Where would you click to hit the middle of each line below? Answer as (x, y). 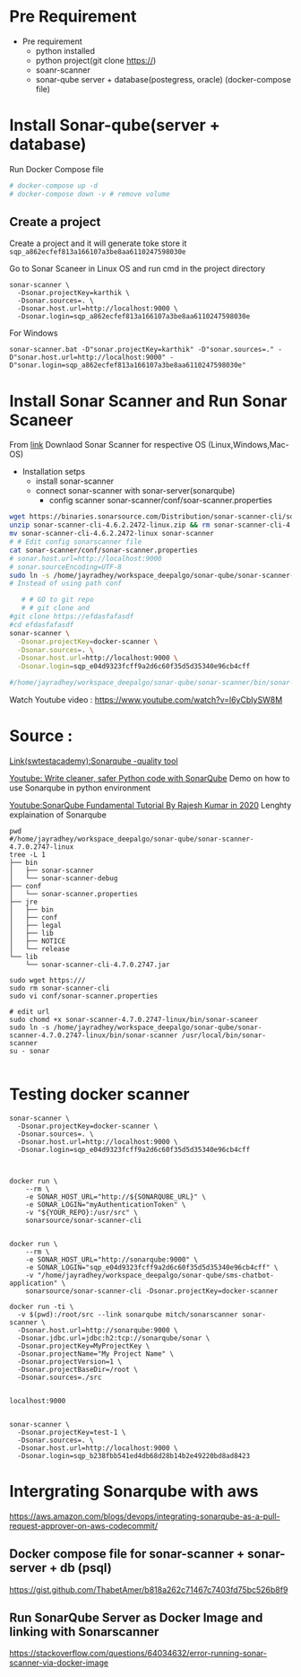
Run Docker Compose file (57, 169)
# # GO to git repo (57, 600)
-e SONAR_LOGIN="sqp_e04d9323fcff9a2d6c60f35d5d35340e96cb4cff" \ (152, 1267)
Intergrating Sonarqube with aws (134, 1492)
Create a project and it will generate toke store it (98, 243)
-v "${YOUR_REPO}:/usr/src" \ (82, 1212)
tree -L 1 (28, 854)
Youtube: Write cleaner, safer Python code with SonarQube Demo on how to (150, 778)
